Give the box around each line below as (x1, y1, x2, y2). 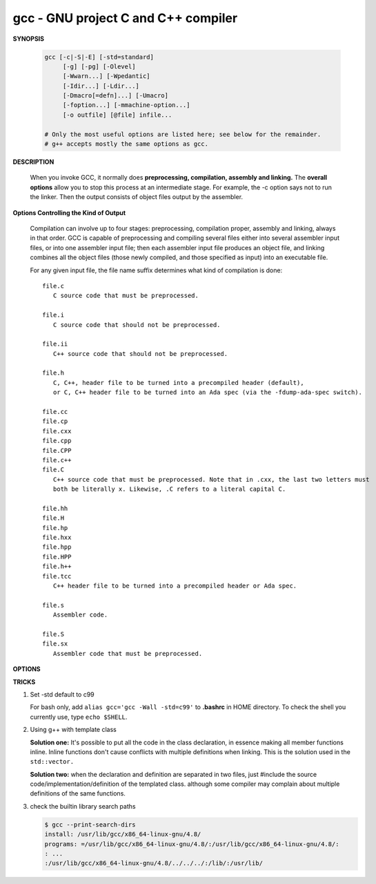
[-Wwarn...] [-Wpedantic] (62, 73, 151, 80)
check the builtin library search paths (30, 802, 136, 810)
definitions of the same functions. (30, 789, 126, 798)
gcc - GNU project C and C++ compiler (12, 10, 238, 26)
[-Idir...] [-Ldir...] (62, 82, 139, 90)
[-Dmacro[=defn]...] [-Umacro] (62, 92, 169, 100)
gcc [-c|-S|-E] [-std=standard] (44, 53, 155, 61)
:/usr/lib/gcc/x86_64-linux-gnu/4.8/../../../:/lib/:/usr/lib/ (44, 859, 264, 867)
